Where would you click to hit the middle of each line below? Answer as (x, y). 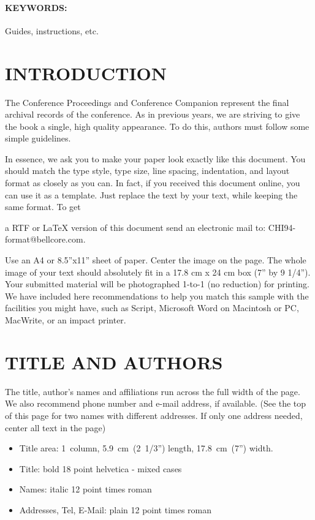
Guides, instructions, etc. (52, 30)
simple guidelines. (38, 138)
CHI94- (282, 227)
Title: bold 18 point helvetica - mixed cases (101, 468)
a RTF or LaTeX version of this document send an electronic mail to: (135, 227)
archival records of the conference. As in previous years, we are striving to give (153, 114)
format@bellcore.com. (45, 239)
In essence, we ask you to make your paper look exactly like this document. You (155, 158)
